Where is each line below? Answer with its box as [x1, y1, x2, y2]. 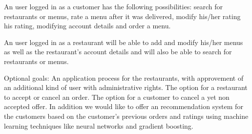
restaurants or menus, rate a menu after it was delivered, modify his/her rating [4, 11, 241, 21]
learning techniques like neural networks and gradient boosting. [4, 120, 193, 131]
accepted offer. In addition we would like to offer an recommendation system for [4, 101, 243, 112]
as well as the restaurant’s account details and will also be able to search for [4, 46, 232, 57]
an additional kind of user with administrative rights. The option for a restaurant [4, 82, 248, 92]
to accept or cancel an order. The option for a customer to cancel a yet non [4, 91, 230, 102]
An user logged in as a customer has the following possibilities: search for [4, 1, 223, 11]
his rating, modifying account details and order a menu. [4, 21, 171, 31]
